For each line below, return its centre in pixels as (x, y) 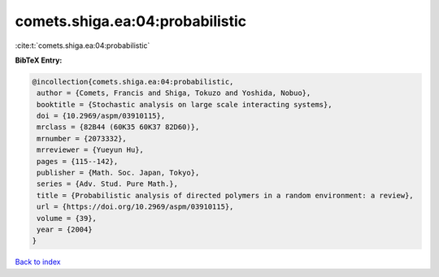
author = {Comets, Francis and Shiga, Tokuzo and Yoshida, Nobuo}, (174, 93)
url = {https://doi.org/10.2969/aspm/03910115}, (135, 207)
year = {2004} (65, 229)
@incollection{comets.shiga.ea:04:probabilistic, (133, 82)
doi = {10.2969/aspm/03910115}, (101, 116)
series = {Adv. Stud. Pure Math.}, (108, 184)
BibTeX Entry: (39, 60)
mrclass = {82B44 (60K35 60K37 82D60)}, (118, 127)
